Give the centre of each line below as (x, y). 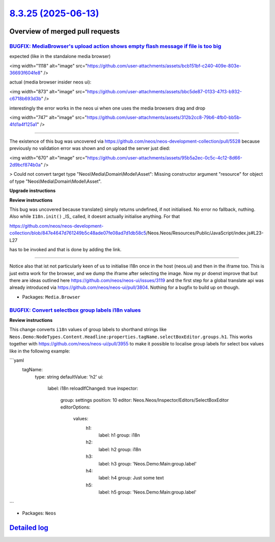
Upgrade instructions (33, 191)
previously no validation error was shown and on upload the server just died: (90, 148)
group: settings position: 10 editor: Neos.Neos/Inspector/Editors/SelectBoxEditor (145, 400)
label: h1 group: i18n (119, 435)
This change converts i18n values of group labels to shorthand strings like (88, 330)
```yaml (17, 360)
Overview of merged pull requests (65, 31)
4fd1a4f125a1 (23, 124)
